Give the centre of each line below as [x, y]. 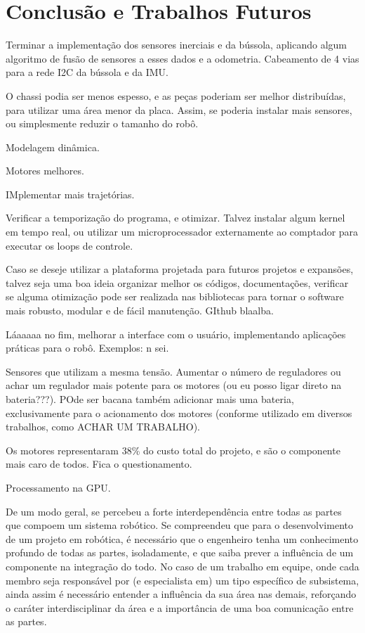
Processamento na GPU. [58, 487]
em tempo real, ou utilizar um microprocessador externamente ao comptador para [182, 232]
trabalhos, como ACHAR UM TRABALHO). [103, 427]
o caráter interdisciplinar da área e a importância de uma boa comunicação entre [180, 607]
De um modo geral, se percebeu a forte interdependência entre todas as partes [174, 511]
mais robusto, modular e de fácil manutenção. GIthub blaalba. [140, 311]
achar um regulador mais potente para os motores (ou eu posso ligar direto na [174, 385]
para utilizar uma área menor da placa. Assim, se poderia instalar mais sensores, [179, 109]
